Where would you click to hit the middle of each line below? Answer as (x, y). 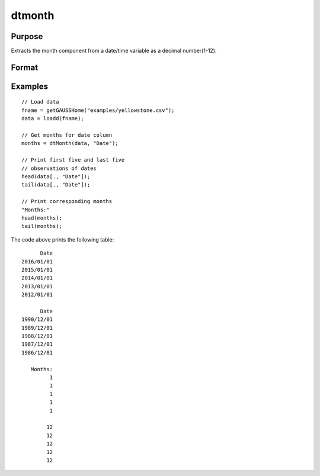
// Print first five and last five (73, 160)
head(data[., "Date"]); (56, 177)
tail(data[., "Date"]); (56, 185)
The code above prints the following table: (63, 239)
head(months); (42, 218)
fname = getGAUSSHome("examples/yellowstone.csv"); (98, 110)
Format (25, 67)
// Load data (40, 102)
